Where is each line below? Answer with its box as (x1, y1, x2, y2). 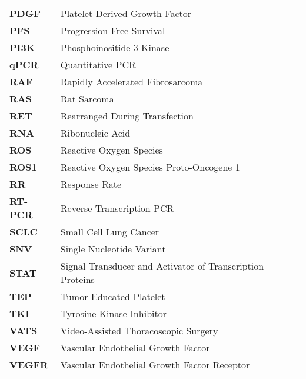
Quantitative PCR (60, 58, 136, 71)
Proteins (60, 272, 95, 286)
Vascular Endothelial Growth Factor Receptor (60, 358, 250, 371)
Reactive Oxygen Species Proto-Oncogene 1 (60, 160, 240, 174)
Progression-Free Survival (60, 24, 165, 37)
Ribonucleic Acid (60, 126, 131, 139)
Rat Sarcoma (60, 92, 114, 105)
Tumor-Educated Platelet (60, 290, 165, 303)
